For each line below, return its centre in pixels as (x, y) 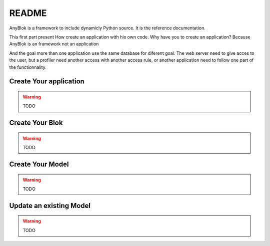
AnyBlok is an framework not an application (54, 44)
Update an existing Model (50, 205)
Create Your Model (39, 164)
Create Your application (47, 82)
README (28, 13)
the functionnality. (28, 67)
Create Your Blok (36, 123)
